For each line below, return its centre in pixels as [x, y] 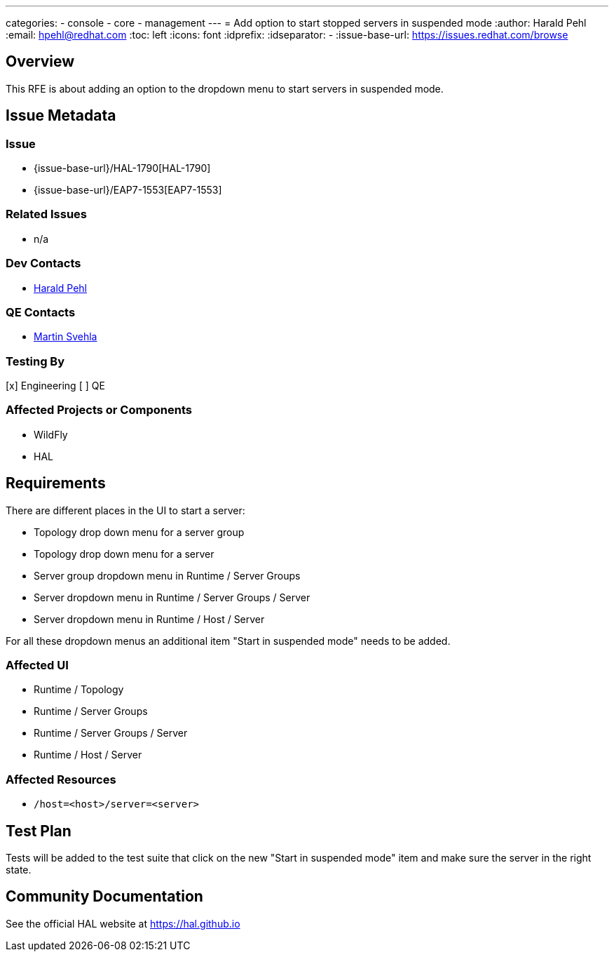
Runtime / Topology [79, 690]
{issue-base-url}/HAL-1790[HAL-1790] [122, 168]
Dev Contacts [43, 263]
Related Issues [46, 214]
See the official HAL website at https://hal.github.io [123, 923]
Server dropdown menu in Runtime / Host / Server [149, 619]
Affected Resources [61, 779]
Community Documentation [104, 897]
